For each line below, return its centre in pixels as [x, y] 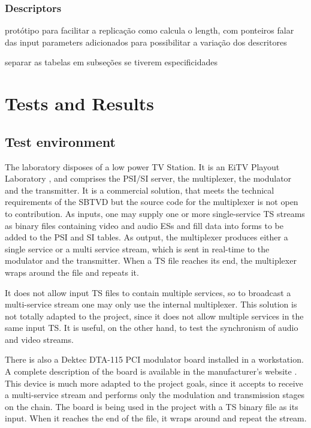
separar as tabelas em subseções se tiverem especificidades [111, 62]
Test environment [60, 141]
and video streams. [39, 339]
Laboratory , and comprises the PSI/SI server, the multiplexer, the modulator [148, 178]
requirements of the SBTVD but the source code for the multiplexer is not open [152, 202]
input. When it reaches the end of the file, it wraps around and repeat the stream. [156, 418]
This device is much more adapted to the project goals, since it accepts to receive [154, 383]
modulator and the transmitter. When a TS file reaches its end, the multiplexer [151, 260]
